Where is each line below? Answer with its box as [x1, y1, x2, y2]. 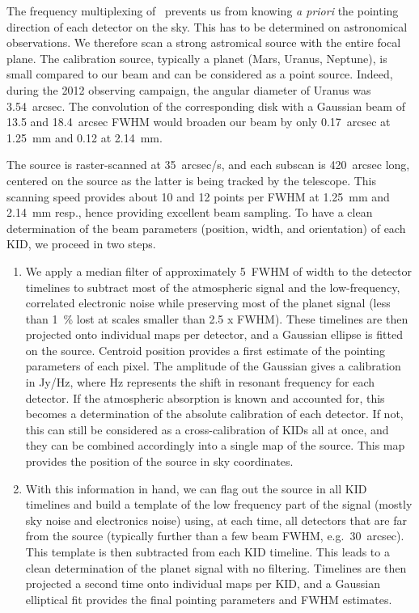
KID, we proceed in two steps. [6, 235, 156, 252]
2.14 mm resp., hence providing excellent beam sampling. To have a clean [6, 204, 373, 221]
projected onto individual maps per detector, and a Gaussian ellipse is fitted [25, 326, 403, 343]
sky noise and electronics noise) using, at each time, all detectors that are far [25, 511, 407, 528]
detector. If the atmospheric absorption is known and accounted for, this [25, 389, 385, 406]
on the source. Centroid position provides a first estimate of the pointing [25, 341, 386, 358]
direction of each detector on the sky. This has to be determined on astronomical [6, 18, 408, 35]
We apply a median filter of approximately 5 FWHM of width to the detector [25, 262, 412, 279]
